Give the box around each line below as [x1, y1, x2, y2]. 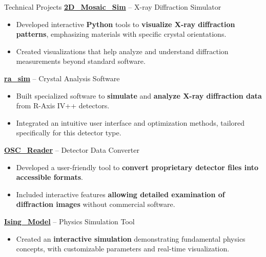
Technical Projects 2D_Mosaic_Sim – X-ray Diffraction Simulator [4, 2, 221, 12]
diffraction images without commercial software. [16, 199, 175, 209]
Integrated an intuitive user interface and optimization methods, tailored [16, 117, 245, 128]
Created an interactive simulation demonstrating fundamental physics [16, 233, 245, 244]
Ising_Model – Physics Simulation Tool [4, 216, 135, 226]
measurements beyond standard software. [16, 56, 146, 66]
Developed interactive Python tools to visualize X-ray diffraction [16, 18, 235, 29]
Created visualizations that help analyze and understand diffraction [16, 45, 229, 56]
